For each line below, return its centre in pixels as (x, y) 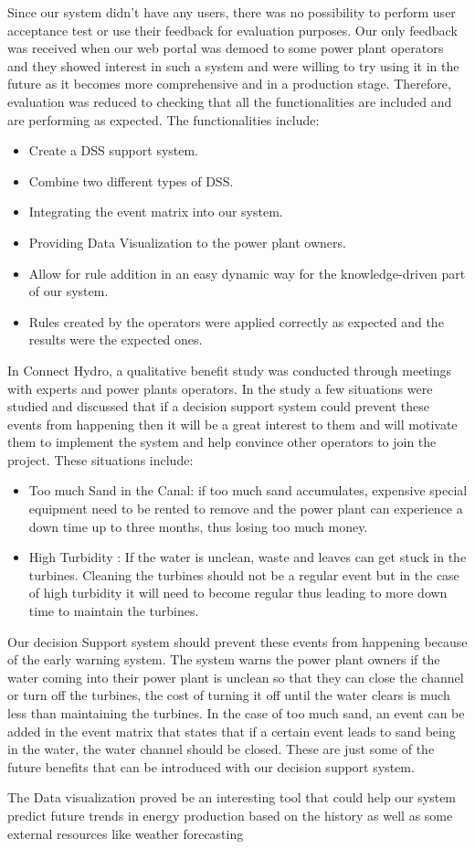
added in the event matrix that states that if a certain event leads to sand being (232, 731)
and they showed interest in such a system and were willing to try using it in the (233, 65)
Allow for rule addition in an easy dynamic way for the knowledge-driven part (247, 273)
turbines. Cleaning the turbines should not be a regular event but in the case (244, 574)
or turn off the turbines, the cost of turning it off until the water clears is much (229, 695)
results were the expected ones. (116, 340)
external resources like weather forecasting (126, 833)
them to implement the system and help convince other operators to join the (222, 442)
